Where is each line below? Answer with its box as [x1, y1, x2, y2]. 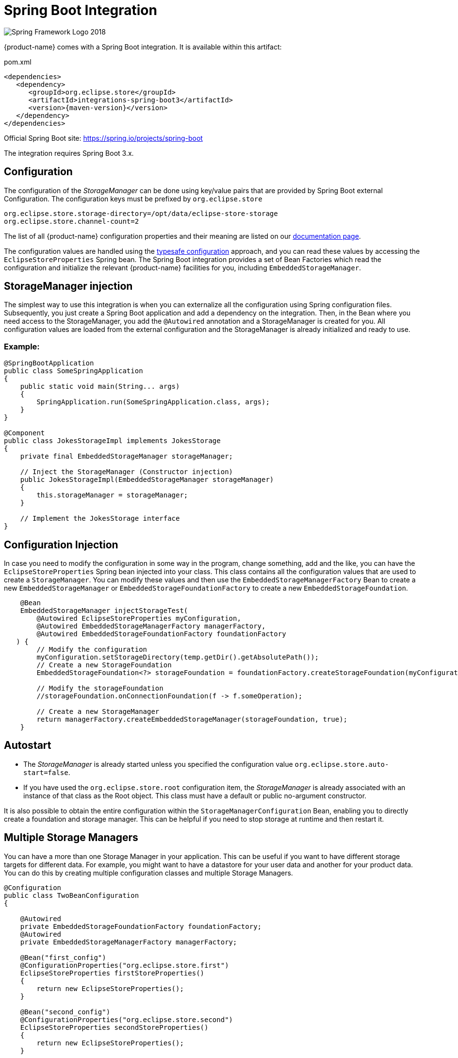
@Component [4, 429, 45, 437]
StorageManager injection [4, 280, 133, 293]
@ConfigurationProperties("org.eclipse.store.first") [20, 961, 229, 969]
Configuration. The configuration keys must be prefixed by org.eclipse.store [4, 194, 262, 203]
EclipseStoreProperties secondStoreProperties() [20, 1023, 209, 1031]
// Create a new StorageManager [36, 708, 160, 716]
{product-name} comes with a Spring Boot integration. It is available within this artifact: [4, 42, 282, 51]
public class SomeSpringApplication [4, 367, 143, 375]
